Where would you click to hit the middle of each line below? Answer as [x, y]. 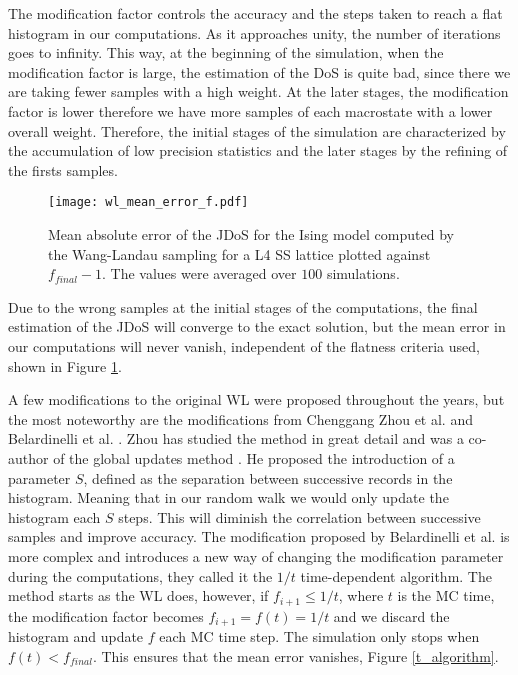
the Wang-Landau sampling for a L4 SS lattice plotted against [239, 253]
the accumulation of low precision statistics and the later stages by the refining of [258, 150]
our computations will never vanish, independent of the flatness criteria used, [244, 345]
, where [361, 595]
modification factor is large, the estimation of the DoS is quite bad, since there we [259, 71]
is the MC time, [446, 595]
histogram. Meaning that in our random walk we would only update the [228, 497]
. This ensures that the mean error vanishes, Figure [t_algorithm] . [295, 655]
